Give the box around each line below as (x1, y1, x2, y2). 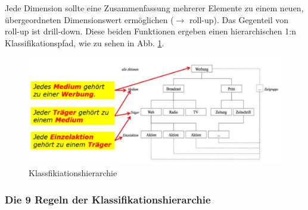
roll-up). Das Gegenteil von (189, 13, 289, 26)
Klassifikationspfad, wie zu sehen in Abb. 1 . (5, 36, 164, 49)
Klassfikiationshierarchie (29, 167, 117, 179)
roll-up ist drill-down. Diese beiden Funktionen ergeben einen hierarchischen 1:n (5, 25, 296, 37)
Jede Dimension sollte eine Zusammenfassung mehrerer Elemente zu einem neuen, (5, 2, 304, 14)
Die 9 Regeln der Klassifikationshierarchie (5, 192, 211, 206)
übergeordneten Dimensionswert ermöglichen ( (5, 13, 174, 26)
